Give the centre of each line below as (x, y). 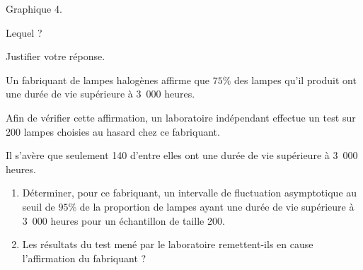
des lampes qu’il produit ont (295, 80)
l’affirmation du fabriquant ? (84, 258)
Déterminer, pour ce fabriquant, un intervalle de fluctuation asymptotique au (190, 193)
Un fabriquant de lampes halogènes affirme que (108, 80)
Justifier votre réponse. (56, 56)
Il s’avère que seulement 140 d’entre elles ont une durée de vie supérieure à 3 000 (182, 155)
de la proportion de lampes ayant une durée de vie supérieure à (217, 206)
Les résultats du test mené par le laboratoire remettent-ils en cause (168, 244)
